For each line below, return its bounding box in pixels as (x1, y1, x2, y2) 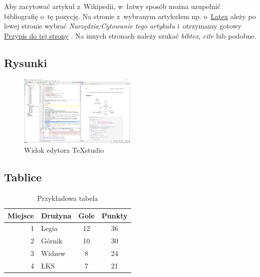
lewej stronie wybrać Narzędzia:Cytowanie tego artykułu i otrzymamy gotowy (4, 21, 241, 31)
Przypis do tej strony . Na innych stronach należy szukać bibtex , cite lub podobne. (4, 30, 256, 41)
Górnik (41, 235, 63, 246)
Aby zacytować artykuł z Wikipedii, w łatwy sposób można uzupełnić (4, 1, 220, 11)
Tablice (4, 169, 42, 185)
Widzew (41, 248, 66, 258)
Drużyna (41, 210, 72, 220)
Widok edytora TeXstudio (24, 145, 104, 155)
